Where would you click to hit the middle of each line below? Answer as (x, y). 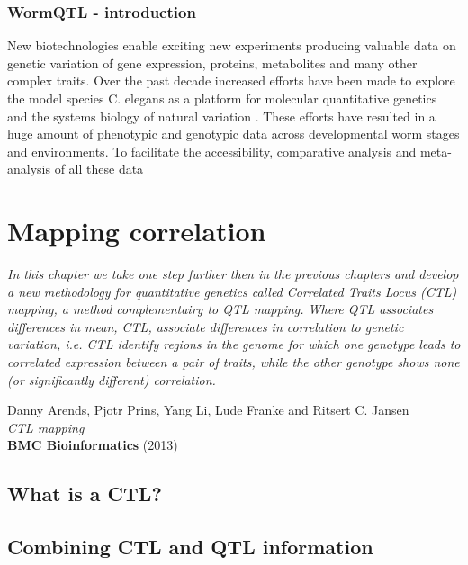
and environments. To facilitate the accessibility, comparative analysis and (212, 151)
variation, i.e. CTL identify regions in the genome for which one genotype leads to (234, 344)
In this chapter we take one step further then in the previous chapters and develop (233, 274)
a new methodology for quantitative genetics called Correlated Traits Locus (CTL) (232, 291)
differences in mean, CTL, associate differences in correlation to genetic (206, 326)
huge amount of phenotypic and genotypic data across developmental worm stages (234, 134)
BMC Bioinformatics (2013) (93, 445)
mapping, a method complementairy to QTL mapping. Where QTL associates (220, 309)
